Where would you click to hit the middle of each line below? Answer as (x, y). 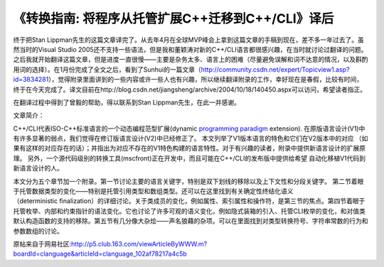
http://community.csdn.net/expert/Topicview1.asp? (275, 69)
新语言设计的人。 (38, 168)
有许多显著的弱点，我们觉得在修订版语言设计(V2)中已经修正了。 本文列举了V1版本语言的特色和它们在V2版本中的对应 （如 (191, 138)
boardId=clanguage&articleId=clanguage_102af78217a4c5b (100, 254)
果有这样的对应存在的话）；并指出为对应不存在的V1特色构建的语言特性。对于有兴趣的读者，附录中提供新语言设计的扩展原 (190, 148)
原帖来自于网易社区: (42, 244)
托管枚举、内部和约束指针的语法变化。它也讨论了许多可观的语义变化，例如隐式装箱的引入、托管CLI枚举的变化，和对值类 (189, 211)
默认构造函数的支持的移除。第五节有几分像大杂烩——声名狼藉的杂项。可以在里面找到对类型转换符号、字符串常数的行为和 (191, 221)
